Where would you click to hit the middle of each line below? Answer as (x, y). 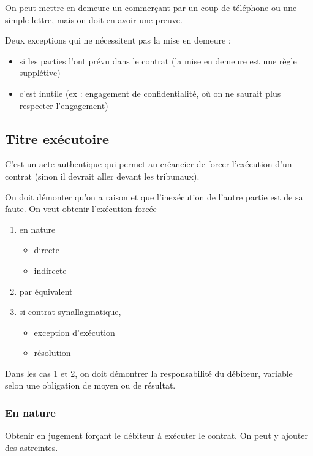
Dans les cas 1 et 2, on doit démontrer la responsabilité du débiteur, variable (149, 373)
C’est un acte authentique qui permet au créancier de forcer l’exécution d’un (149, 164)
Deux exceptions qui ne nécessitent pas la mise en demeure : (118, 40)
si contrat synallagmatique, (70, 312)
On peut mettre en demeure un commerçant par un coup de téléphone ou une (151, 7)
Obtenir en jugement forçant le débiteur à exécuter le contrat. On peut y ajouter (156, 435)
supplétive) (40, 73)
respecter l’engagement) (64, 105)
